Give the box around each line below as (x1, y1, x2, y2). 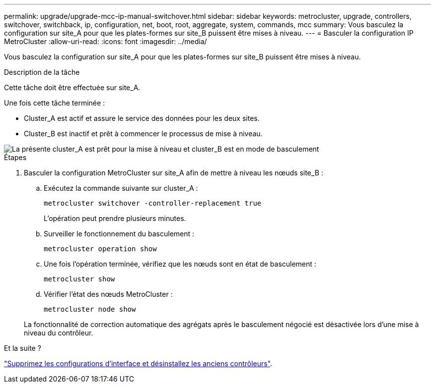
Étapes (4, 153, 27, 162)
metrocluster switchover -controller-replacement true (44, 199, 262, 207)
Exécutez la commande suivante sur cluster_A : (44, 184, 198, 192)
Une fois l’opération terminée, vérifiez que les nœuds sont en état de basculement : (44, 260, 316, 268)
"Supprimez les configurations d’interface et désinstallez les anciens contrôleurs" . (4, 359, 273, 368)
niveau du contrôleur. (24, 329, 93, 337)
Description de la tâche (4, 68, 80, 76)
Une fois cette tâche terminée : (4, 99, 105, 107)
